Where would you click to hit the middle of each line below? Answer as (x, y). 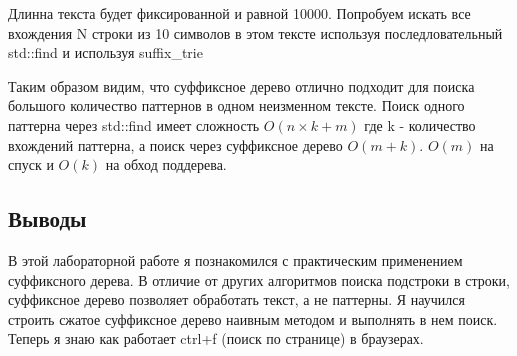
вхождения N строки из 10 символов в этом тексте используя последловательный (255, 32)
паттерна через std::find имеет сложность (134, 124)
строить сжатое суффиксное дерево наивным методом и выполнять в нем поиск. (253, 318)
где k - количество (420, 124)
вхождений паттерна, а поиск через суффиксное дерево (175, 144)
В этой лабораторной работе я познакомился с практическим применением (235, 259)
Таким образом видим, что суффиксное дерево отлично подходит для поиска (241, 85)
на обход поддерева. (166, 164)
